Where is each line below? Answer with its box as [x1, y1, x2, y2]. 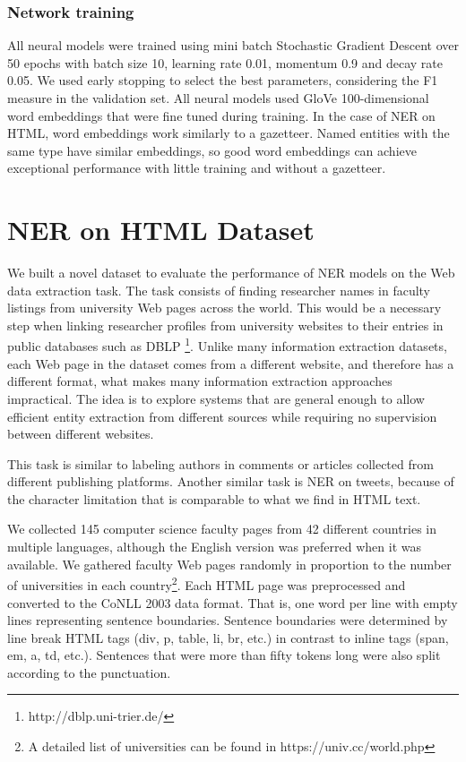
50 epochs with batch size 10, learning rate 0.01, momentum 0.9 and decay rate [7, 53, 443, 72]
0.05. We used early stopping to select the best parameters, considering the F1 [7, 71, 438, 90]
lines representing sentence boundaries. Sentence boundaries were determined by [7, 611, 448, 629]
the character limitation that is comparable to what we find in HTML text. [7, 489, 421, 508]
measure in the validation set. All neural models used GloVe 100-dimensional [7, 89, 429, 107]
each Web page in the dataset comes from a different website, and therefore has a [7, 354, 454, 372]
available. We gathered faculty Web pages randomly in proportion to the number [7, 554, 452, 573]
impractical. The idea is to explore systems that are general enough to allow [7, 389, 425, 407]
